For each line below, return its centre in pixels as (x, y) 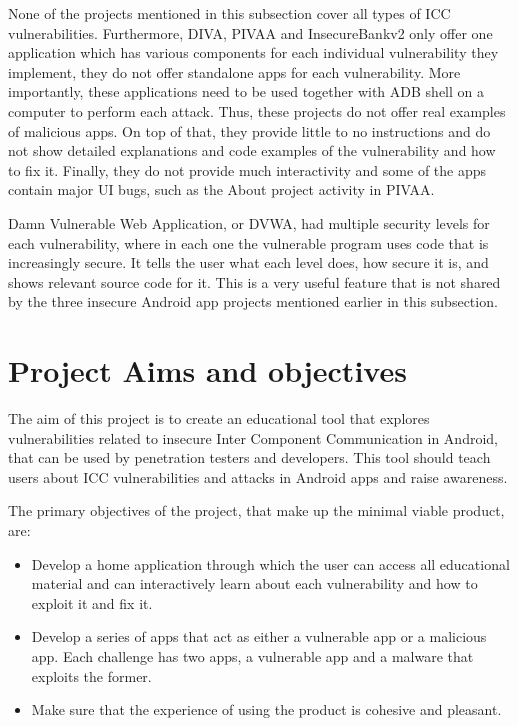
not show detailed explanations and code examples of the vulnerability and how (252, 150)
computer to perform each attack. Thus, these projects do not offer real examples (257, 110)
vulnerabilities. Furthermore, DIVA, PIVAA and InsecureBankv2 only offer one (250, 32)
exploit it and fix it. (92, 602)
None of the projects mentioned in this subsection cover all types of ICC (229, 13)
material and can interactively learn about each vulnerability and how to (254, 583)
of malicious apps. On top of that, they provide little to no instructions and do (249, 130)
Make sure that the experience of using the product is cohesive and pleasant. (266, 709)
